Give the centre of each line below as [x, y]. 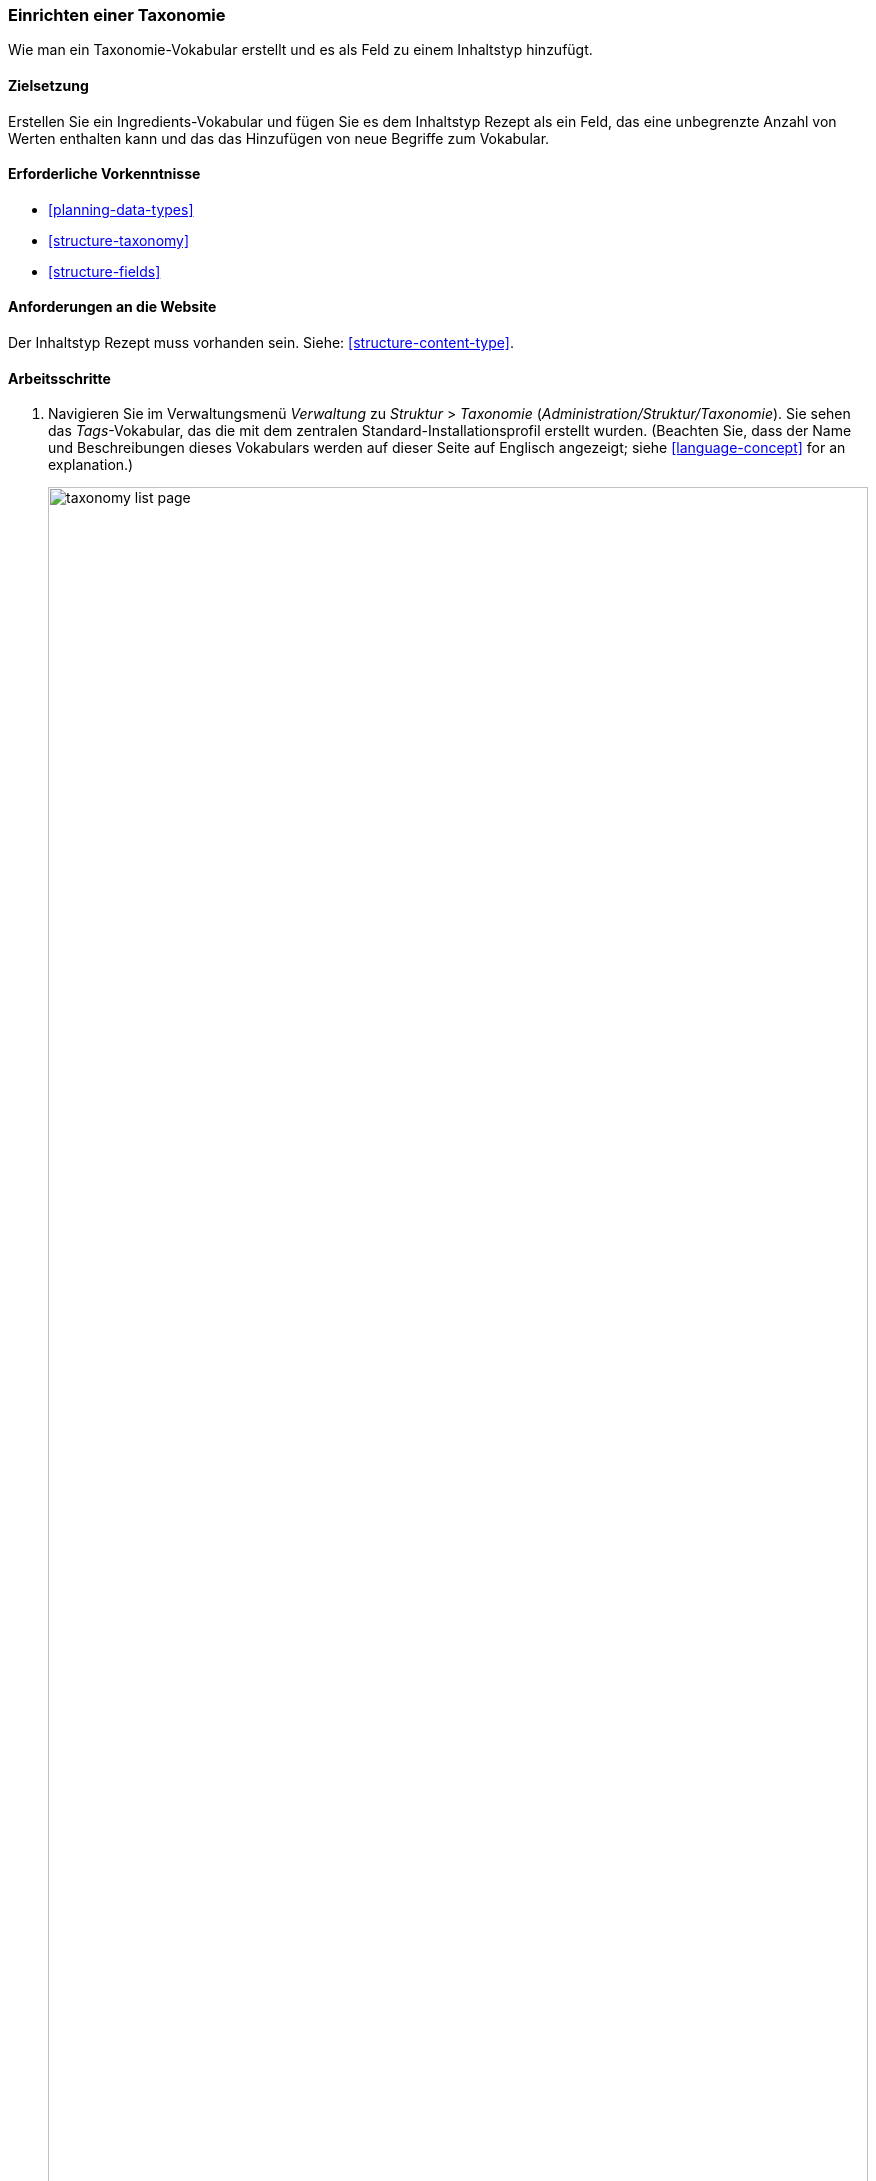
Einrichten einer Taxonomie [117, 15]
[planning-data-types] [121, 209]
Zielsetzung [48, 85]
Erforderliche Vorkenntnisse [104, 174]
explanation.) [91, 465]
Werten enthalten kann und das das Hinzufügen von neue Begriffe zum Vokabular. [279, 138]
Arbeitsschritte [59, 378]
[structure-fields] [104, 271]
